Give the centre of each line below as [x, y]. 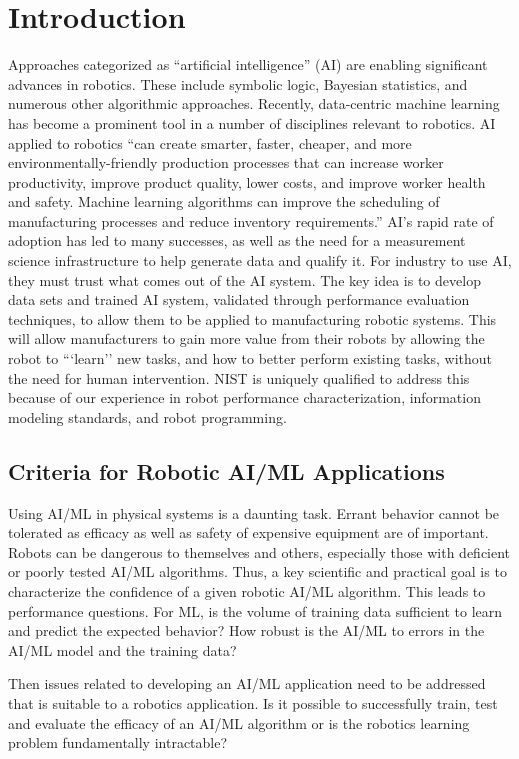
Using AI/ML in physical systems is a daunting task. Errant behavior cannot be [254, 512]
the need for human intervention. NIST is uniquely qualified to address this [239, 377]
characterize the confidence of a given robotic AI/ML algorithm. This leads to [247, 590]
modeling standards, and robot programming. [147, 416]
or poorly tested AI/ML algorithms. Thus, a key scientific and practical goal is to [257, 571]
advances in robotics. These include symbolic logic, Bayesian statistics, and [238, 83]
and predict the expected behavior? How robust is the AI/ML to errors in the [246, 630]
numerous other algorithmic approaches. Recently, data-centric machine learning [254, 103]
